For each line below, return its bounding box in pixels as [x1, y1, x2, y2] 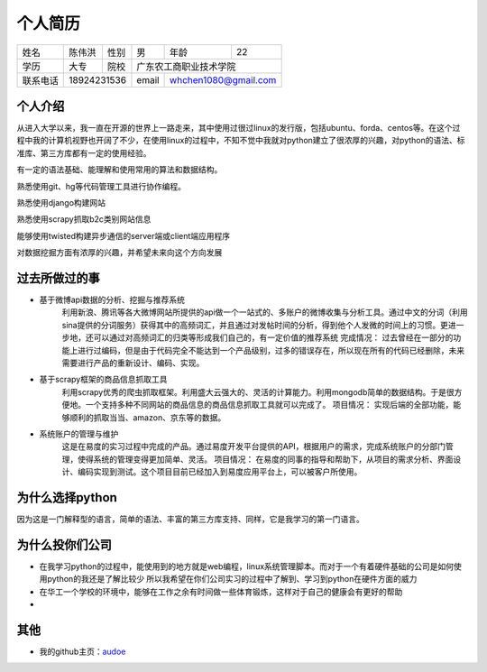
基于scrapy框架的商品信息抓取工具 [39, 374, 168, 385]
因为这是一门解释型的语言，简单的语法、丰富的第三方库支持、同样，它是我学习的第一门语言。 [16, 514, 364, 525]
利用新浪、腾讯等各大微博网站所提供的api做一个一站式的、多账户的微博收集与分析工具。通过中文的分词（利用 [61, 307, 468, 318]
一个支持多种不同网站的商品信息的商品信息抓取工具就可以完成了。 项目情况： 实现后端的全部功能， [85, 400, 454, 410]
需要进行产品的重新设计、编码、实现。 [61, 357, 205, 369]
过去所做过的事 [16, 271, 100, 286]
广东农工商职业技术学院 [136, 60, 236, 72]
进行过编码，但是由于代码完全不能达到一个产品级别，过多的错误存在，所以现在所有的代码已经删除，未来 [77, 345, 464, 355]
